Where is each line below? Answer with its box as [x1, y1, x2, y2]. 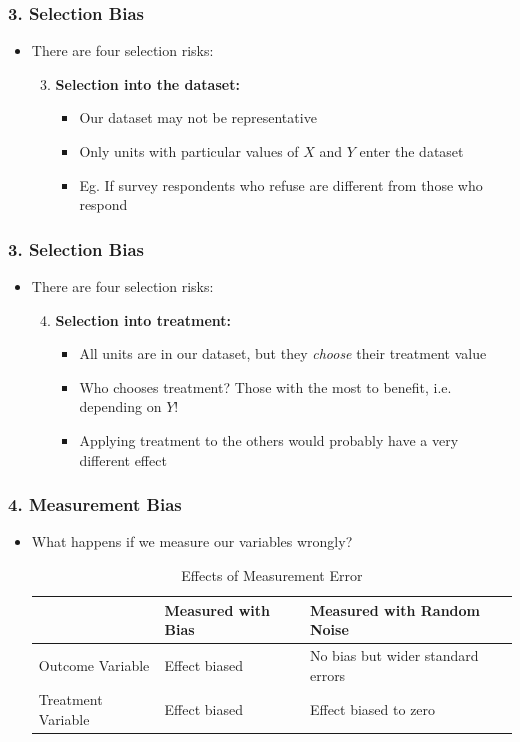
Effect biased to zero [309, 699, 436, 720]
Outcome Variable [38, 654, 150, 675]
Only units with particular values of [79, 141, 299, 161]
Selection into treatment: [55, 309, 231, 330]
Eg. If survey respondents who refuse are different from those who [79, 174, 483, 195]
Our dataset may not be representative [79, 107, 317, 128]
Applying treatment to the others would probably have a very [79, 429, 459, 450]
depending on [79, 396, 162, 417]
